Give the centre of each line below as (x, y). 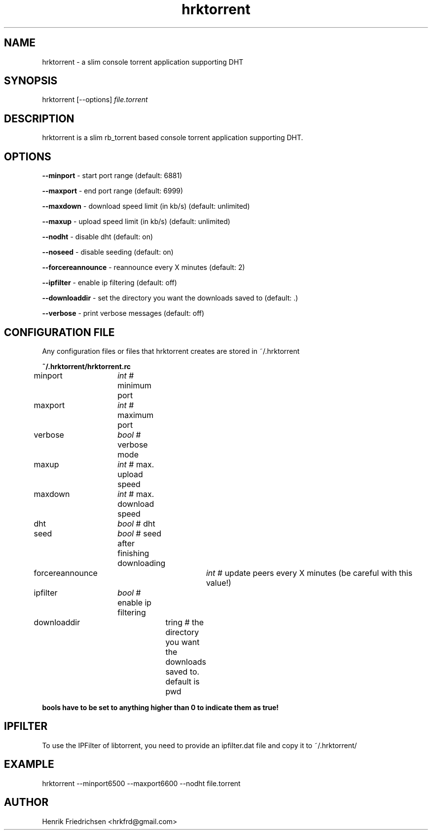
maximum (136, 415)
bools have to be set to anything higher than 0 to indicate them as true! (161, 707)
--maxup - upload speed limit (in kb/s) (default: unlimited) (136, 222)
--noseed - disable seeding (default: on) (108, 252)
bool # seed (140, 533)
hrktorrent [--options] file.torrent (95, 100)
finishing (133, 553)
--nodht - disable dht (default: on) (98, 237)
